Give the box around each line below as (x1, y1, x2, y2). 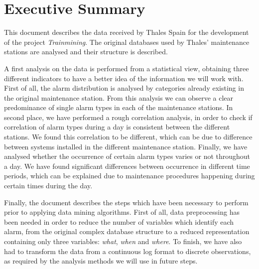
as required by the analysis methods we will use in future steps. (4, 256, 198, 266)
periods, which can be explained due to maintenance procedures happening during (4, 170, 255, 181)
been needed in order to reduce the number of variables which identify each (4, 216, 234, 227)
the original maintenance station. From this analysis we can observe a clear (4, 92, 233, 103)
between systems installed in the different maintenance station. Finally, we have (4, 141, 248, 151)
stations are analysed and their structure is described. (4, 46, 168, 57)
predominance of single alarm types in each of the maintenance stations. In (4, 102, 233, 113)
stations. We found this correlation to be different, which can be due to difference (4, 132, 253, 142)
